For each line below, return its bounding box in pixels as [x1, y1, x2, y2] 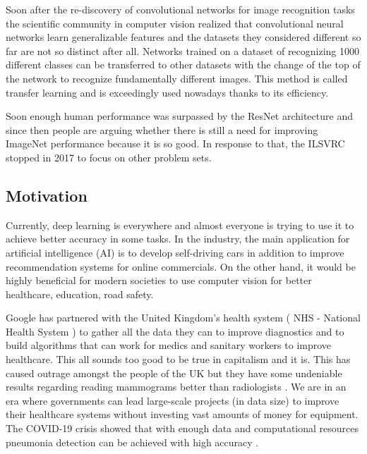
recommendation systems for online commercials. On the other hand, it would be [6, 259, 356, 274]
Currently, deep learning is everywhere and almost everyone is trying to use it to [6, 217, 354, 232]
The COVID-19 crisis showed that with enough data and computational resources [6, 421, 359, 436]
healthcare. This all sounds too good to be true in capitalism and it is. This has [6, 352, 351, 367]
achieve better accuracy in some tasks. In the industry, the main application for [6, 231, 350, 246]
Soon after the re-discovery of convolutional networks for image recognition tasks [6, 2, 355, 16]
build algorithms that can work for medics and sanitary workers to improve [6, 338, 332, 352]
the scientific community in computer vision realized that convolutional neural [6, 16, 344, 30]
